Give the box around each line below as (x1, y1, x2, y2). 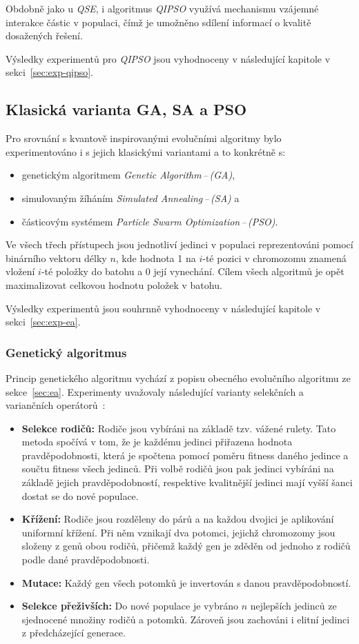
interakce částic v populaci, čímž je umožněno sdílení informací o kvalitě (6, 14, 311, 29)
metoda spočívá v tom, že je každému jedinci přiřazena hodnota (21, 434, 293, 449)
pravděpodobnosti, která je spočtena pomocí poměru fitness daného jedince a (21, 447, 349, 462)
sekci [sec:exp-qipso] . (6, 65, 94, 79)
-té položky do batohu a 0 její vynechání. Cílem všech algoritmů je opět (41, 264, 345, 279)
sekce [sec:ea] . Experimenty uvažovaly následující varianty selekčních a (6, 384, 304, 399)
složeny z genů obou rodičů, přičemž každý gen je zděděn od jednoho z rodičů (21, 539, 351, 553)
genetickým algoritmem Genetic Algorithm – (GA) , (21, 168, 235, 182)
